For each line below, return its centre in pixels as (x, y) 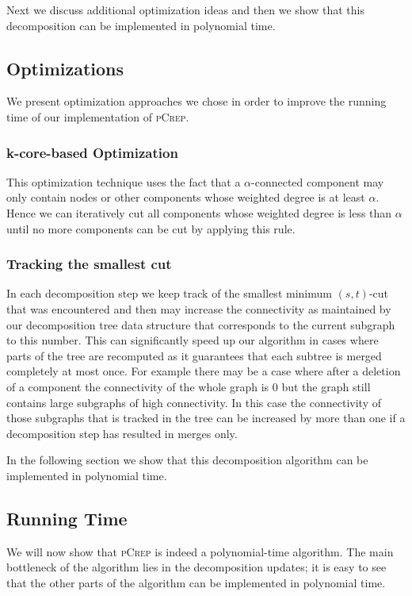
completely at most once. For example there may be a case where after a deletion (204, 371)
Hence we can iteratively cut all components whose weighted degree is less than (199, 212)
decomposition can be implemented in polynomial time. (141, 25)
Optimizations (65, 68)
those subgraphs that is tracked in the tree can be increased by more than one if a (206, 418)
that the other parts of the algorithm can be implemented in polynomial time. (196, 582)
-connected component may (318, 181)
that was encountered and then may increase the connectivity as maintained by (199, 308)
